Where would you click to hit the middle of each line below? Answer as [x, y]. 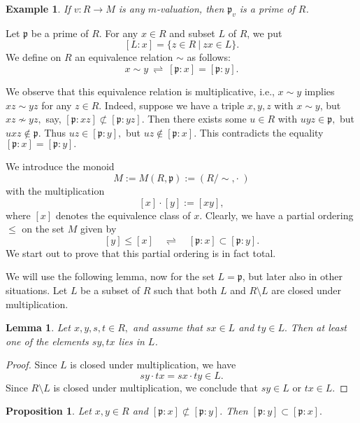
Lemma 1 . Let [38, 327]
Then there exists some [197, 119]
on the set [43, 229]
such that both [186, 290]
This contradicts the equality [261, 132]
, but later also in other [292, 276]
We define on [34, 57]
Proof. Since [31, 365]
